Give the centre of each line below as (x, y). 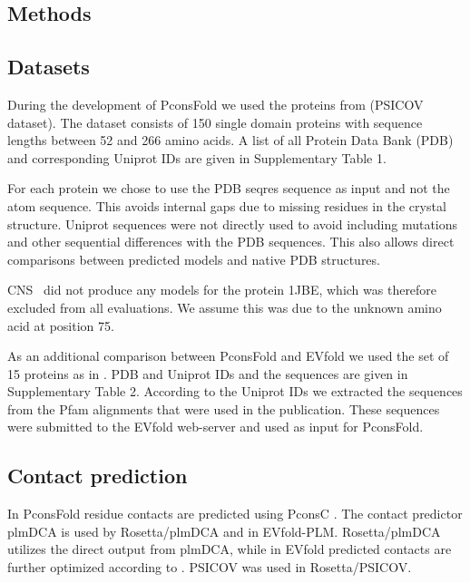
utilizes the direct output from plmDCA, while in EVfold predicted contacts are (230, 549)
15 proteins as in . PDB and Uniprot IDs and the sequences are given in (208, 373)
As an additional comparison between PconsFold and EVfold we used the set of (228, 356)
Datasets (49, 67)
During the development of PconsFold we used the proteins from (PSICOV (215, 104)
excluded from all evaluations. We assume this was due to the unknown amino (225, 307)
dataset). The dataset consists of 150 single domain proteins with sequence (215, 122)
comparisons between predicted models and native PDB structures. (194, 259)
